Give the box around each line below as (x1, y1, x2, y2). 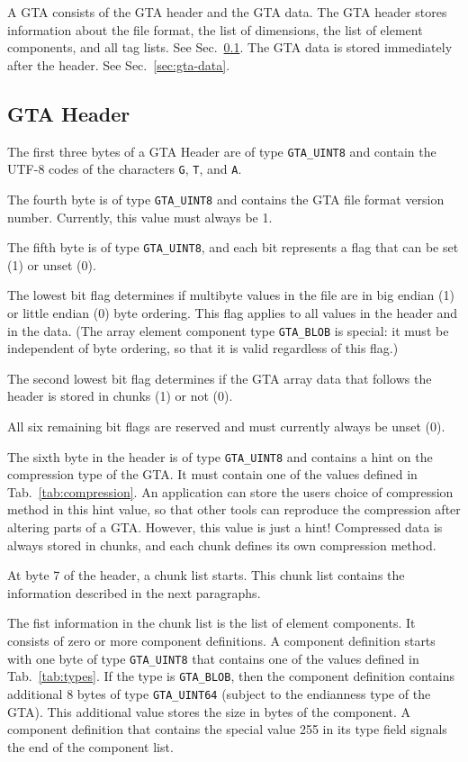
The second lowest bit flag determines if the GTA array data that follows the (7, 368, 432, 387)
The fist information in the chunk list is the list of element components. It (7, 613, 416, 632)
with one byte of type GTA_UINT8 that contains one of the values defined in (7, 649, 419, 667)
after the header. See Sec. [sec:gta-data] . (7, 55, 230, 74)
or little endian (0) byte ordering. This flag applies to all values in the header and (7, 303, 458, 322)
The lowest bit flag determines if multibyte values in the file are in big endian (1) (7, 286, 454, 304)
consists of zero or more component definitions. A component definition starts (7, 631, 436, 650)
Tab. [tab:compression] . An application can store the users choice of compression (7, 482, 454, 501)
